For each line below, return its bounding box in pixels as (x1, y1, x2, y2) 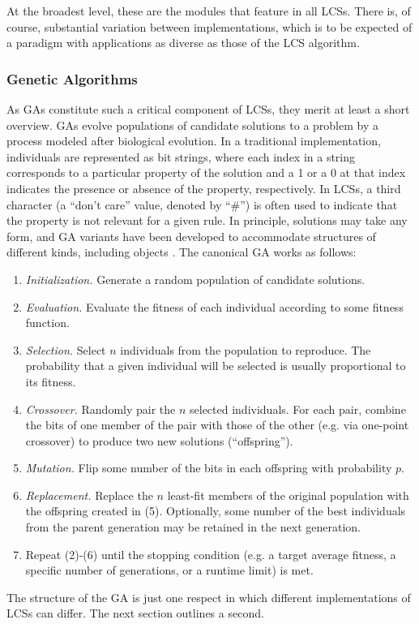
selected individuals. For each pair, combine (190, 400, 406, 417)
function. (25, 314, 70, 331)
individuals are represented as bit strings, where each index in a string (6, 148, 356, 165)
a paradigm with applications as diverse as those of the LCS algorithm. (6, 34, 360, 51)
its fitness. (25, 372, 76, 389)
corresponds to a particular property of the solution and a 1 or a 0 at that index (6, 164, 406, 181)
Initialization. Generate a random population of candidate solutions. (25, 270, 366, 287)
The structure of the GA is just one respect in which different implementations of (6, 588, 411, 605)
